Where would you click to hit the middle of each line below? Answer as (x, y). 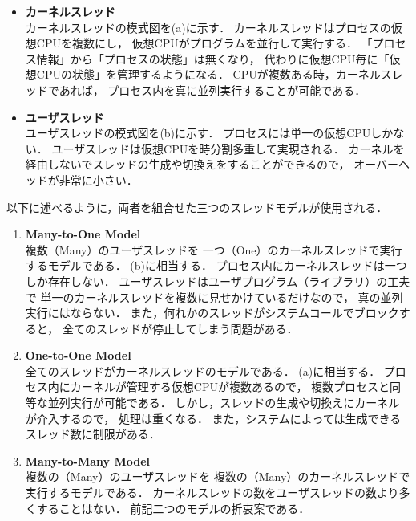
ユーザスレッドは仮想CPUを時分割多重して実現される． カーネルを (228, 148)
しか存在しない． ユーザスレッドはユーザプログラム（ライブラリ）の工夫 (218, 281)
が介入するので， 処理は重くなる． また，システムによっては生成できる (213, 418)
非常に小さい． (98, 179)
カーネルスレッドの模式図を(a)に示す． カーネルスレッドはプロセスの (208, 27)
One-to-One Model (78, 355)
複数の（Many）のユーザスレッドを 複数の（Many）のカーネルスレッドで (218, 476)
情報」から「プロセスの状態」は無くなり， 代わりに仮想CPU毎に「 (213, 58)
